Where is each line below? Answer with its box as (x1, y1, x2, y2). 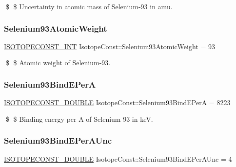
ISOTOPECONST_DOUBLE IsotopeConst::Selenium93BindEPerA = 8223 (4, 97, 231, 108)
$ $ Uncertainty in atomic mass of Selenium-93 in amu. (5, 1, 173, 11)
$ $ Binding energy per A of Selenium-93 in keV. (5, 113, 153, 124)
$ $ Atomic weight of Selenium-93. (5, 57, 111, 68)
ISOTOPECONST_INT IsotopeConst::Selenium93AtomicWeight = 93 (4, 41, 216, 51)
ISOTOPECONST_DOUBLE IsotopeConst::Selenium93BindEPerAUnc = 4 (4, 153, 232, 164)
